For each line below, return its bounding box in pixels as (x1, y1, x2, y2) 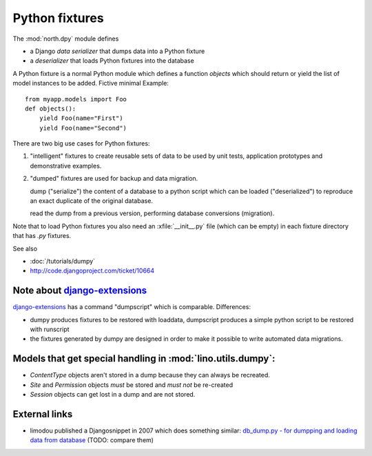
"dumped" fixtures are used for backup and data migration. (30, 175, 198, 183)
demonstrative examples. (30, 161, 102, 170)
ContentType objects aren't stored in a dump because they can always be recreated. (30, 371, 270, 379)
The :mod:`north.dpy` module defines (12, 34, 119, 43)
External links (12, 408, 73, 420)
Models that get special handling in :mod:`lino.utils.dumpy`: (12, 353, 276, 365)
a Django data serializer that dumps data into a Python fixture (30, 47, 205, 55)
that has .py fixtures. (12, 232, 72, 240)
